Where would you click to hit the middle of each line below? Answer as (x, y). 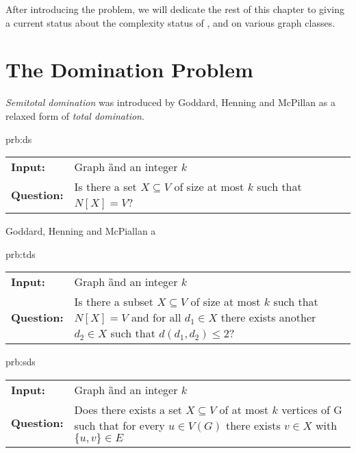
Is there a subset (114, 302)
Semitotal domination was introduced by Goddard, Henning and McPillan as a (170, 102)
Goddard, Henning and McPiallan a (81, 231)
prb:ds (19, 139)
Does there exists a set (128, 409)
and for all (156, 318)
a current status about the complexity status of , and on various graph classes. (170, 22)
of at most (244, 409)
